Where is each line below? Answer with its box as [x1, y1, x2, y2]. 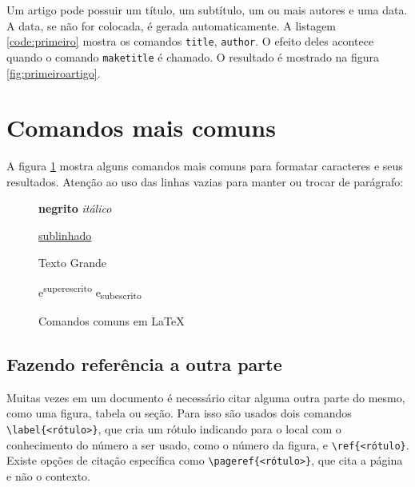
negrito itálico [38, 200, 112, 217]
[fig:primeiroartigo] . [6, 64, 101, 81]
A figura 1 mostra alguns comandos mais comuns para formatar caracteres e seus [6, 158, 403, 174]
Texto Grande [38, 253, 106, 270]
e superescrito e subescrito [38, 281, 142, 302]
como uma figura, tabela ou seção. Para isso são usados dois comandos [6, 405, 352, 421]
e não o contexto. [6, 467, 90, 484]
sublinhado [38, 227, 92, 243]
